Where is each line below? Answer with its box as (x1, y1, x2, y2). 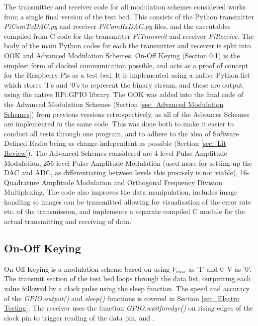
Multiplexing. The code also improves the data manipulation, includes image (4, 187, 238, 197)
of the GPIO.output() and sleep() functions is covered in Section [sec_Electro (4, 293, 240, 303)
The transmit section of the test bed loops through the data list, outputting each (4, 273, 251, 284)
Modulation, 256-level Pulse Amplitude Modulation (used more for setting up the (4, 157, 253, 168)
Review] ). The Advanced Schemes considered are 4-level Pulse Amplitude (4, 147, 227, 158)
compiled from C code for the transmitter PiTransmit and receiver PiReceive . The (4, 30, 254, 41)
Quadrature (4, 177, 39, 187)
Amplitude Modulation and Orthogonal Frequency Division (41, 177, 223, 187)
